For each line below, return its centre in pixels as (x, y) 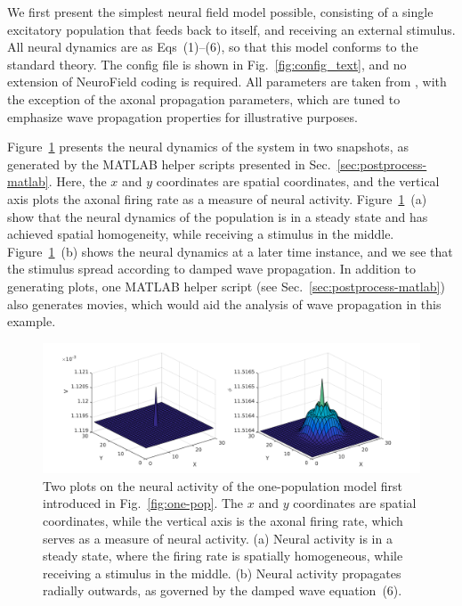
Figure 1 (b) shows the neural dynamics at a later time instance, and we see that (230, 251)
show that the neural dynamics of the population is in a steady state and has (218, 216)
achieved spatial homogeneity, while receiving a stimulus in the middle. (201, 234)
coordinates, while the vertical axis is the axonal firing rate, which (223, 521)
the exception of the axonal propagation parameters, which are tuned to (204, 98)
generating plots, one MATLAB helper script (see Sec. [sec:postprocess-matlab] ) (226, 286)
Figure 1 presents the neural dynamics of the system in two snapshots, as (208, 147)
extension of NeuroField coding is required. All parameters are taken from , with (227, 82)
